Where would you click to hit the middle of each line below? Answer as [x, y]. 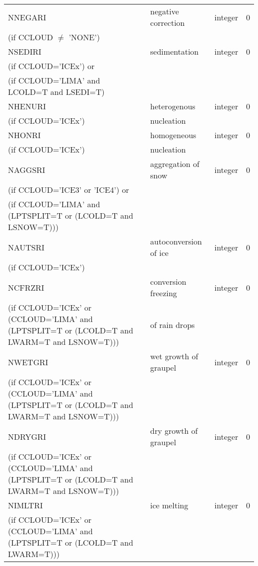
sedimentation [174, 51]
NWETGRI [28, 362]
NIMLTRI [26, 505]
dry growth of [174, 431]
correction [167, 23]
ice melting [169, 505]
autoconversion [176, 241]
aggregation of [175, 164]
